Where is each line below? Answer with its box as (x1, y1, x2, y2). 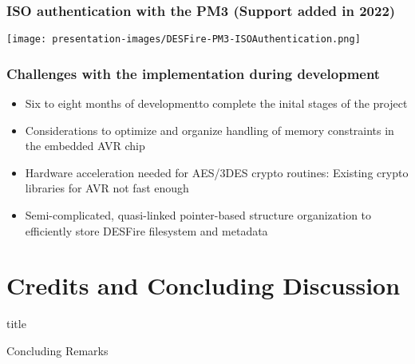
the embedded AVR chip (25, 137, 145, 154)
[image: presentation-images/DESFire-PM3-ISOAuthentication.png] (6, 34, 361, 45)
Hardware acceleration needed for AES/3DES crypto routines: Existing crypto (25, 164, 409, 180)
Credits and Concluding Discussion (6, 269, 401, 302)
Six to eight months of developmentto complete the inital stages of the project (25, 95, 408, 112)
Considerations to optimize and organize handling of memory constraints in (25, 121, 394, 138)
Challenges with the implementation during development (6, 63, 381, 83)
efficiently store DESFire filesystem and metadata (25, 222, 268, 239)
